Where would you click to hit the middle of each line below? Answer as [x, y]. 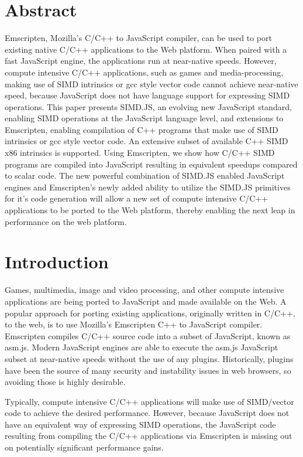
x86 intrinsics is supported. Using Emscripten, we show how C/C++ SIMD [140, 153]
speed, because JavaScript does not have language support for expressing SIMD [147, 95]
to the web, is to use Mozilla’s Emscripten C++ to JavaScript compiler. [134, 324]
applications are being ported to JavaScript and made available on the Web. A [146, 301]
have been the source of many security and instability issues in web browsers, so [148, 370]
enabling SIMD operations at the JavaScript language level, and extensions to [144, 118]
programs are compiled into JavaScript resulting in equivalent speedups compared [151, 164]
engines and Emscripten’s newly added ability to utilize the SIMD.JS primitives [148, 187]
